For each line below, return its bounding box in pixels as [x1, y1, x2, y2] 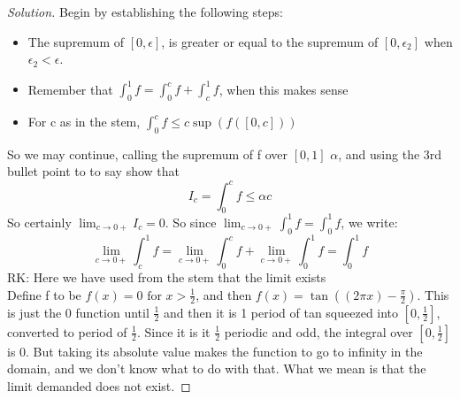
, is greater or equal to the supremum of [161, 32, 379, 50]
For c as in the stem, [27, 112, 141, 131]
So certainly [7, 212, 72, 231]
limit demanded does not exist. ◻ [7, 376, 191, 395]
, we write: [341, 212, 398, 231]
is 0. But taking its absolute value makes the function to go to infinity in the [7, 341, 423, 360]
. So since [165, 212, 217, 231]
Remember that [27, 80, 113, 98]
